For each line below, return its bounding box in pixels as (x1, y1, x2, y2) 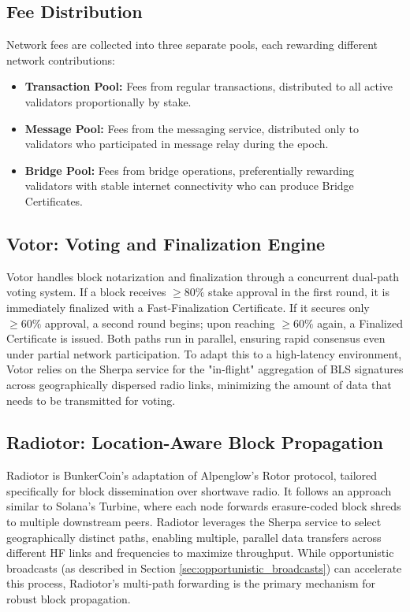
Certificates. (24, 192, 84, 209)
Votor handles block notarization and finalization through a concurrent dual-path (6, 268, 400, 284)
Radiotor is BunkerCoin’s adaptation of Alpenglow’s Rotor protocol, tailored (6, 467, 378, 484)
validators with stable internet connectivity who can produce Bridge (24, 177, 354, 194)
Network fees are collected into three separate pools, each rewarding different (6, 36, 378, 53)
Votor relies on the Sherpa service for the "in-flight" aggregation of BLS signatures (6, 361, 404, 377)
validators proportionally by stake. (24, 93, 192, 109)
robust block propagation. (6, 591, 131, 607)
